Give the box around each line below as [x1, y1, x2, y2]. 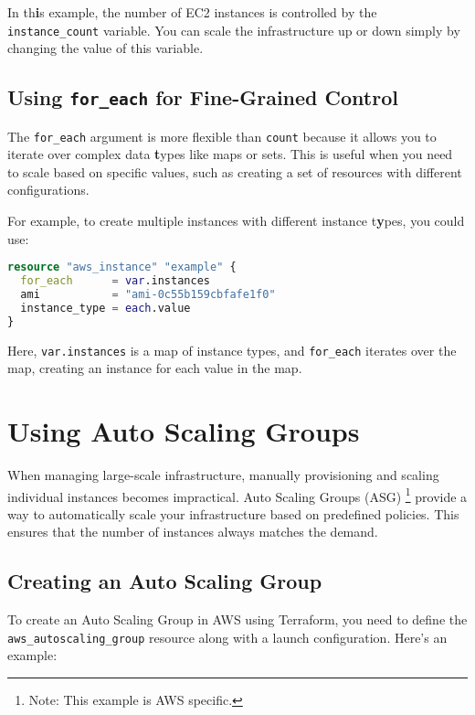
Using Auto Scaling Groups [7, 412, 360, 450]
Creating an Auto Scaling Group [7, 567, 322, 595]
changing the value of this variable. [7, 38, 204, 58]
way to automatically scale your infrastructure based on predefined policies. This [7, 504, 459, 523]
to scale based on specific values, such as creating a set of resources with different [7, 162, 462, 181]
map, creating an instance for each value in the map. [7, 358, 302, 378]
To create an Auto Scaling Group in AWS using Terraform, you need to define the [7, 610, 468, 629]
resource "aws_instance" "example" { [7, 261, 237, 274]
